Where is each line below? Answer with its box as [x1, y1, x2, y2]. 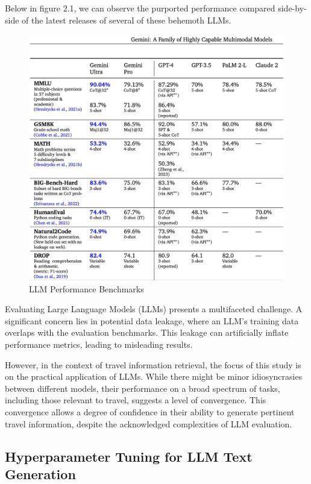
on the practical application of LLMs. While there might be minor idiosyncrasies [5, 370, 303, 383]
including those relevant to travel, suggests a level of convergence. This [5, 394, 266, 406]
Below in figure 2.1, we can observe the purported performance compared [5, 2, 275, 14]
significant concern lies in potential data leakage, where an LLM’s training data [5, 314, 299, 327]
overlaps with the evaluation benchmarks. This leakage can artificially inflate [5, 326, 289, 339]
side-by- [278, 2, 307, 14]
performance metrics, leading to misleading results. [5, 338, 193, 350]
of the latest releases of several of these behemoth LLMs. [22, 13, 231, 26]
